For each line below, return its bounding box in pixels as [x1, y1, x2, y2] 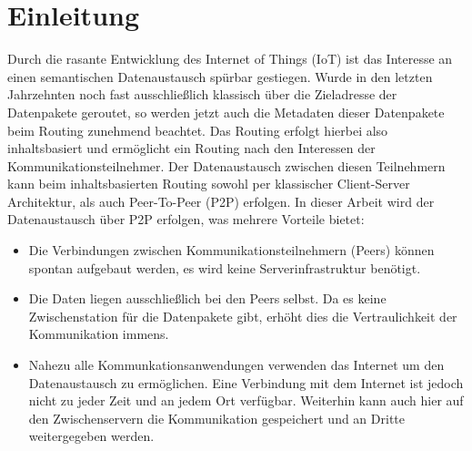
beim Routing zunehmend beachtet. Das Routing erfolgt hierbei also [7, 120, 388, 139]
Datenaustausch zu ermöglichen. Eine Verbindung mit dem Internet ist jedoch [28, 373, 464, 392]
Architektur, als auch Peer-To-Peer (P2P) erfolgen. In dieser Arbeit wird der [7, 191, 435, 210]
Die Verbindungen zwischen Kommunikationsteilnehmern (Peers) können [28, 241, 435, 260]
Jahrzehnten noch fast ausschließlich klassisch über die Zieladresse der [7, 85, 397, 104]
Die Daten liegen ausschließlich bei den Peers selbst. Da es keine [28, 289, 387, 308]
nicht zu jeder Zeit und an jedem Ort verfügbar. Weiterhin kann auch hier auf [28, 391, 464, 410]
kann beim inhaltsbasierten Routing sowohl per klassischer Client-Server [7, 174, 410, 193]
